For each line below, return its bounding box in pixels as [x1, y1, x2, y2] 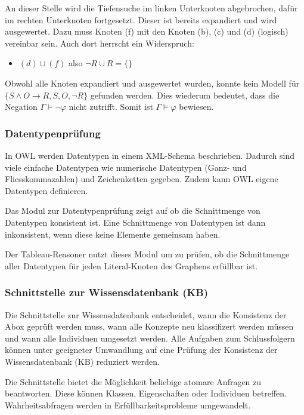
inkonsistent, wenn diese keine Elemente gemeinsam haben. [5, 228, 221, 240]
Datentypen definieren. [5, 184, 88, 196]
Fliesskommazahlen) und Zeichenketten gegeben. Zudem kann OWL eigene [5, 173, 278, 185]
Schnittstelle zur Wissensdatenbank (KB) [5, 285, 209, 300]
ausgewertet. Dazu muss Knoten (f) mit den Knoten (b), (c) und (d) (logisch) [5, 25, 289, 38]
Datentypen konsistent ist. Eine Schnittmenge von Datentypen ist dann [5, 216, 266, 228]
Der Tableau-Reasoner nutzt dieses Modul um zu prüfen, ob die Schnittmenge [5, 248, 290, 260]
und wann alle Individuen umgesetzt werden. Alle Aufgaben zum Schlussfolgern [5, 331, 295, 344]
